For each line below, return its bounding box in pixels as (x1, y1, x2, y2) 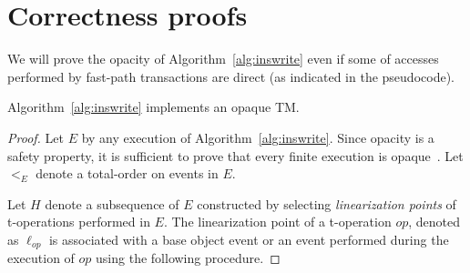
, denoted (408, 212, 461, 231)
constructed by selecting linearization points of (197, 194, 456, 213)
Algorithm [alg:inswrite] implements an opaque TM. (7, 97, 300, 116)
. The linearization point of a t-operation (163, 212, 392, 231)
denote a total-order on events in (36, 164, 219, 183)
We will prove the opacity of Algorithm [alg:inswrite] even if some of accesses (7, 49, 439, 68)
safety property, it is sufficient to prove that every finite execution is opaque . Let (7, 146, 464, 165)
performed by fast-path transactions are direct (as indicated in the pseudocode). (7, 66, 455, 86)
